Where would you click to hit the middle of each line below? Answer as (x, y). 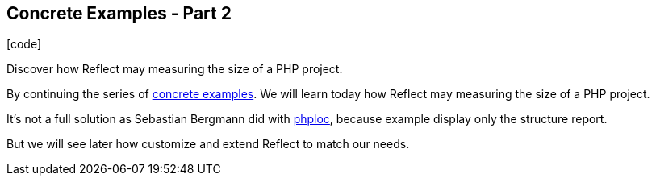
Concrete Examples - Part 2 (119, 13)
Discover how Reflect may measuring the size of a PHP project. (175, 69)
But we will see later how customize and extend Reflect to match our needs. (208, 144)
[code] (24, 44)
